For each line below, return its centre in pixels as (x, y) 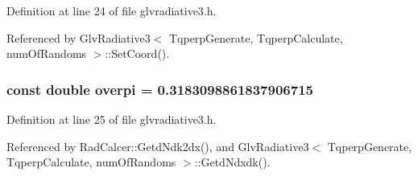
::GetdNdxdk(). (232, 162)
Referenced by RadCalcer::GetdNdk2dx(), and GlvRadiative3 (158, 146)
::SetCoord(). (137, 53)
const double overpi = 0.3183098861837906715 (160, 89)
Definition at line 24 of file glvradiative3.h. (112, 10)
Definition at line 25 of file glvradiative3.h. (112, 119)
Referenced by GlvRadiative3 (79, 37)
